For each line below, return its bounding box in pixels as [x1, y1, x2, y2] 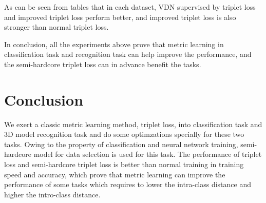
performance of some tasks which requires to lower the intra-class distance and [4, 179, 251, 190]
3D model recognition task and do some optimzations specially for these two [4, 129, 244, 139]
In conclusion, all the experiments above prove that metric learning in [4, 38, 224, 49]
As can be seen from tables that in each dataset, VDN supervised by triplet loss [4, 2, 256, 12]
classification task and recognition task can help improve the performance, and [4, 49, 252, 59]
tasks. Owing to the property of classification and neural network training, [4, 138, 238, 149]
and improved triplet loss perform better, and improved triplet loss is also [4, 11, 236, 22]
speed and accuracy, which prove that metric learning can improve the [4, 169, 225, 179]
